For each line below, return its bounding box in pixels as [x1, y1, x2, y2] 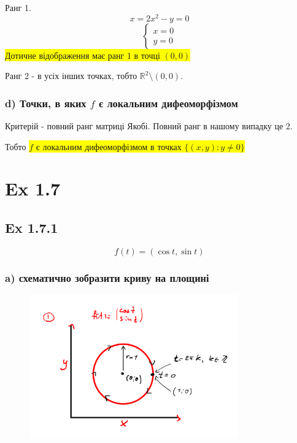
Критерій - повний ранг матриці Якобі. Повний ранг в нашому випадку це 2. [5, 119, 293, 132]
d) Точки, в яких [5, 95, 87, 110]
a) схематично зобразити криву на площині [5, 270, 209, 285]
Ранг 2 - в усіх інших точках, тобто [5, 69, 137, 82]
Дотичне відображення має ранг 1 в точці [5, 48, 160, 61]
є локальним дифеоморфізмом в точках [36, 140, 182, 153]
